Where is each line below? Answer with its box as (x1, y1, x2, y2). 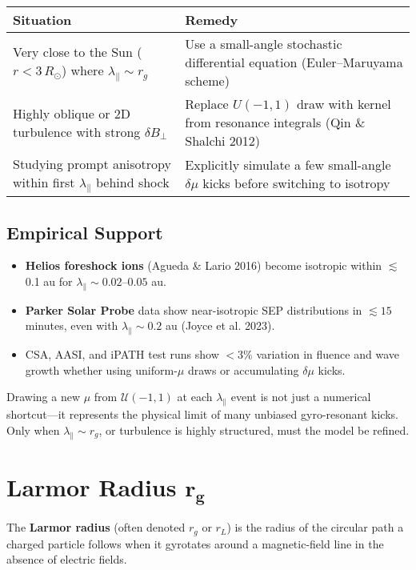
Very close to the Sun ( (13, 42, 142, 62)
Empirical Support (6, 219, 163, 244)
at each (177, 388, 213, 405)
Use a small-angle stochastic (185, 34, 342, 53)
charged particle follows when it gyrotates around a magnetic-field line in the (6, 535, 384, 552)
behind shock (95, 173, 170, 191)
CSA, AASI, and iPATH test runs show (25, 346, 219, 363)
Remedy (185, 10, 238, 29)
